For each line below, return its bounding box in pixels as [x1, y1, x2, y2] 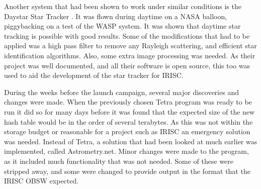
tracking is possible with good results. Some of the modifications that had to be [4, 30, 250, 41]
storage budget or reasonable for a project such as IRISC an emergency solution [4, 126, 250, 137]
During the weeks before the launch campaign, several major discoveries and [4, 86, 239, 97]
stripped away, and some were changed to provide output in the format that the [4, 165, 250, 176]
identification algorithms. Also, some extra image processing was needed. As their [4, 50, 255, 60]
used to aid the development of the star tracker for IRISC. [4, 70, 184, 80]
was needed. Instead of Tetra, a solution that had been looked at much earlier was [4, 136, 257, 146]
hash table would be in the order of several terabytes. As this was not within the [4, 116, 253, 127]
